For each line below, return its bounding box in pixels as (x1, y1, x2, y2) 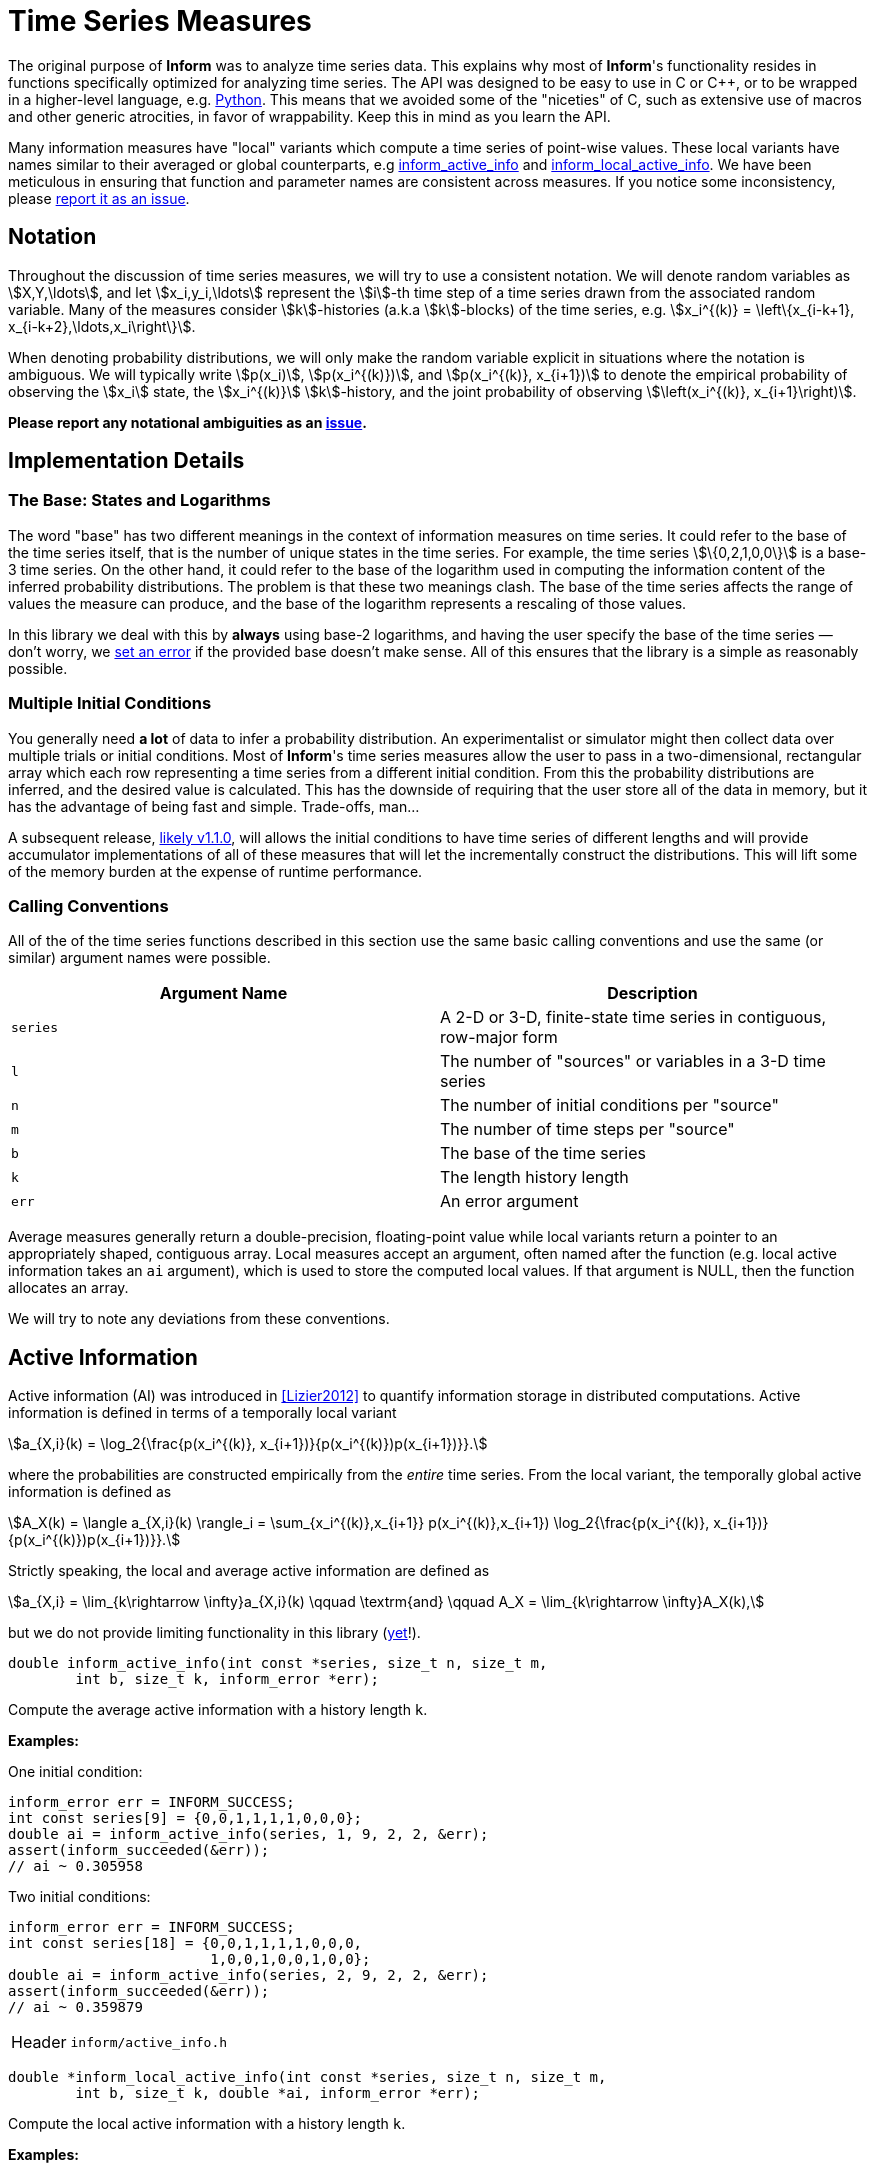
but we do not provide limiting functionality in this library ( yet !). (8, 1624, 421, 1642)
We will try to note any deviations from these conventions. (8, 1310, 390, 1328)
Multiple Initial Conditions (8, 693, 212, 714)
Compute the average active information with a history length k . (8, 1701, 428, 1719)
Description (607, 983, 698, 1004)
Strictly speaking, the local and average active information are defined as (8, 1562, 490, 1580)
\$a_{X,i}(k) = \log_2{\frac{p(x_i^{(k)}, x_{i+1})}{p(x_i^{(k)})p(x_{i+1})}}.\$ (8, 1435, 488, 1453)
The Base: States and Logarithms (8, 490, 271, 511)
